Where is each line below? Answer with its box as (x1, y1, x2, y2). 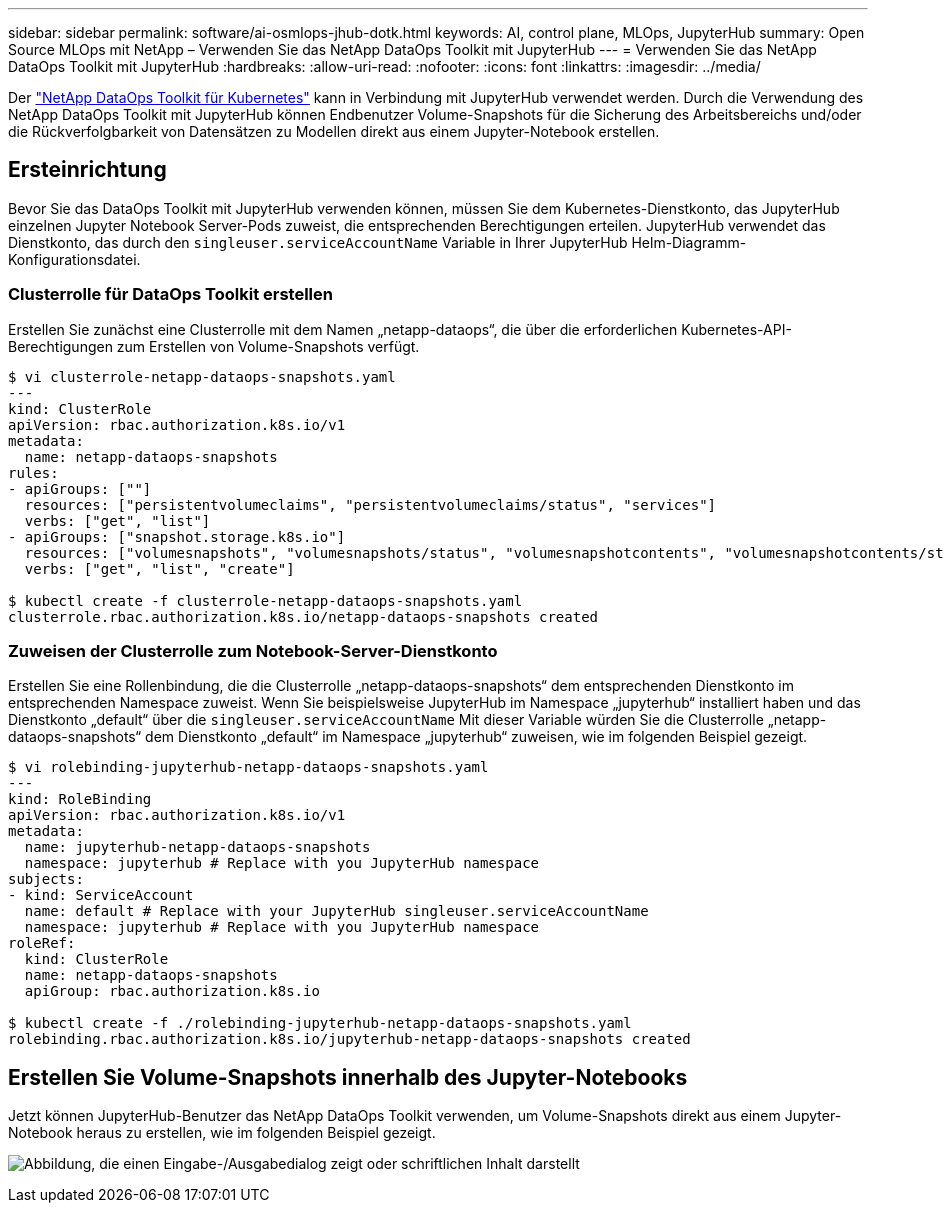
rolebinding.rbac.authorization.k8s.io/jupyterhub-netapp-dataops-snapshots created (8, 1031, 691, 1048)
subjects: (8, 871, 84, 888)
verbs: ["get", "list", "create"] (24, 560, 295, 577)
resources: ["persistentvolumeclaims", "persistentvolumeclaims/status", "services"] (24, 496, 717, 513)
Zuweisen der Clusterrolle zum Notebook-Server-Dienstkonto (8, 640, 498, 661)
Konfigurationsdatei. (8, 250, 141, 268)
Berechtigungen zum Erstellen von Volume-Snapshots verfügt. (8, 337, 420, 355)
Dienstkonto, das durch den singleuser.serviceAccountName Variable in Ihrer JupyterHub (8, 233, 628, 251)
